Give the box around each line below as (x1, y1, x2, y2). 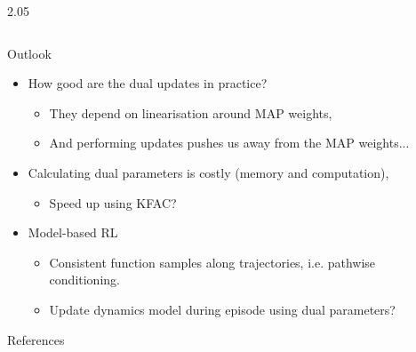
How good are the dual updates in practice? (28, 74, 268, 92)
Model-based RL (28, 223, 118, 242)
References (7, 330, 65, 348)
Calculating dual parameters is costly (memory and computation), (28, 163, 389, 181)
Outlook (7, 44, 52, 62)
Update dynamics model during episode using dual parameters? (49, 300, 396, 318)
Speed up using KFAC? (49, 193, 177, 212)
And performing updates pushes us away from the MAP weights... (49, 133, 410, 152)
